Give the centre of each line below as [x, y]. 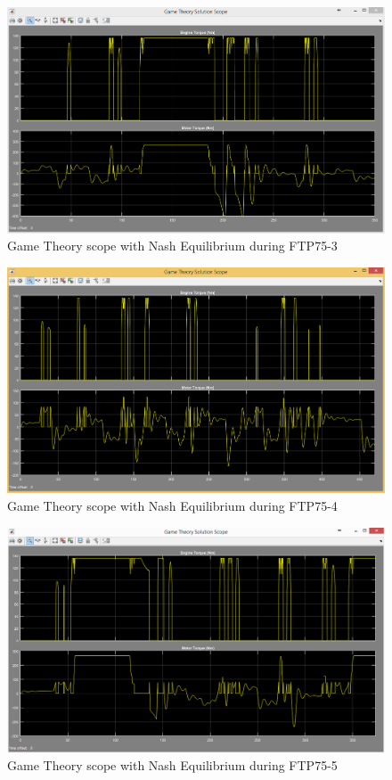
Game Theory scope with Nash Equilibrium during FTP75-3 [172, 246]
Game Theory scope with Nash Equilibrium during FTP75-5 [172, 765]
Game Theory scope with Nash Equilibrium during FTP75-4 [172, 506]
